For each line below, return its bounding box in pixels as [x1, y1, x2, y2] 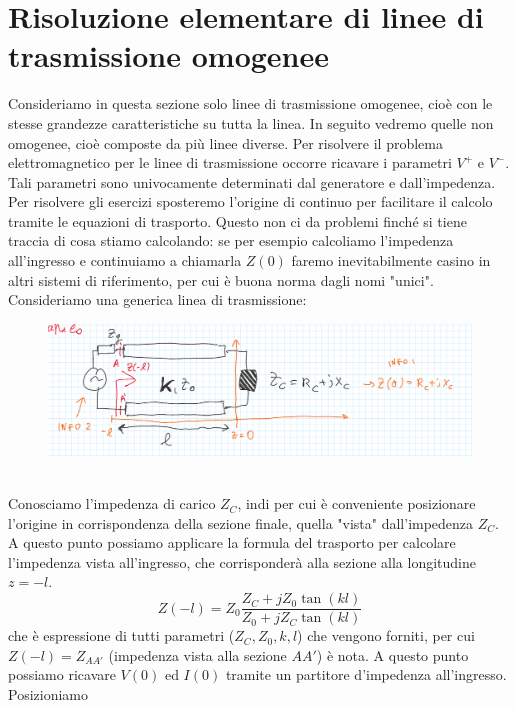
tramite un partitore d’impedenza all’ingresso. [225, 664, 507, 685]
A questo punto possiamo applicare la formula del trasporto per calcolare [8, 532, 456, 553]
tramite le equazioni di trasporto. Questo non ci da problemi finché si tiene [8, 210, 467, 231]
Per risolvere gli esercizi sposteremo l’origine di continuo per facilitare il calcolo [8, 191, 493, 212]
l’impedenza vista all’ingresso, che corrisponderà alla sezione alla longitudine [8, 551, 477, 572]
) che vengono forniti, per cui [297, 625, 475, 646]
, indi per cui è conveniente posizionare [237, 493, 476, 514]
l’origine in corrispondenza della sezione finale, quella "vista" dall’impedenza [8, 512, 474, 533]
